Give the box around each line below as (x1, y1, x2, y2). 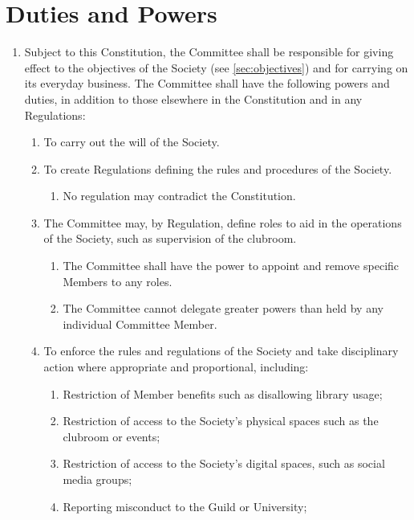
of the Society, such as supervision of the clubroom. (43, 230, 297, 247)
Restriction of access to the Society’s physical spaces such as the (63, 412, 379, 429)
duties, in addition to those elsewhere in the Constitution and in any (24, 90, 363, 107)
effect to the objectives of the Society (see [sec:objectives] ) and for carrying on (24, 59, 408, 76)
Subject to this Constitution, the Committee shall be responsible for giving (24, 43, 394, 60)
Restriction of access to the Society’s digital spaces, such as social (63, 455, 385, 472)
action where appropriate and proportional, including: (43, 358, 309, 375)
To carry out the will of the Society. (43, 133, 220, 150)
